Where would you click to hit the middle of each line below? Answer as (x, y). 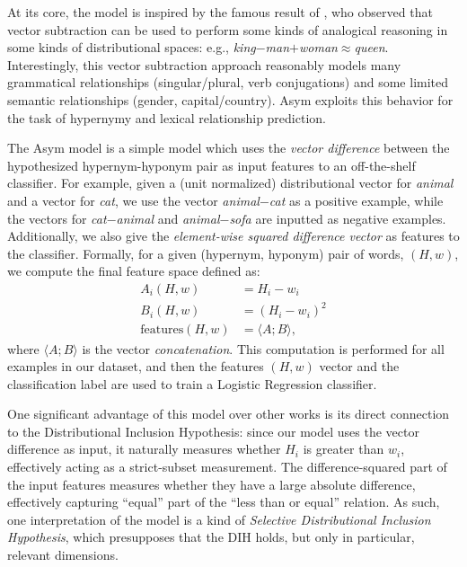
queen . (371, 47)
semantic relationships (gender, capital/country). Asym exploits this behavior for (230, 99)
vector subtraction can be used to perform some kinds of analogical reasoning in (228, 29)
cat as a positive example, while (356, 200)
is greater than (344, 449)
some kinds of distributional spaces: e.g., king (132, 47)
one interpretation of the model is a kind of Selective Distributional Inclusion (219, 519)
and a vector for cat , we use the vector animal (133, 200)
